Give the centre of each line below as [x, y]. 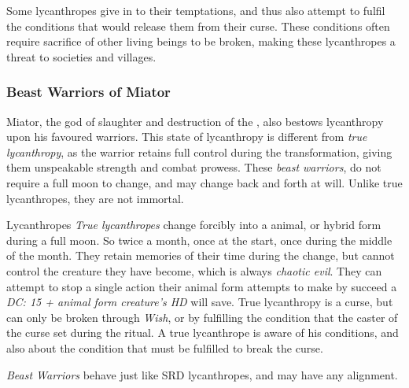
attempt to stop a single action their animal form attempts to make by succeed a [202, 286]
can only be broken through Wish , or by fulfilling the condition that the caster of [202, 317]
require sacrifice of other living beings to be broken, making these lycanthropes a [201, 41]
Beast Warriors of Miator [88, 92]
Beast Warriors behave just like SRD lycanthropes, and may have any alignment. [202, 374]
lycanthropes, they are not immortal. [95, 198]
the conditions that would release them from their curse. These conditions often [198, 26]
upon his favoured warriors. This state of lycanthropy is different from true [187, 137]
